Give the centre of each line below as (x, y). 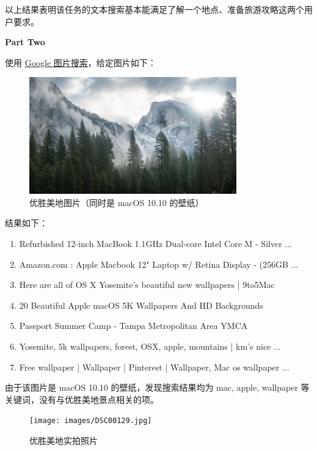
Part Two (25, 42)
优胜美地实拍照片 (64, 440)
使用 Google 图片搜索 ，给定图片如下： (81, 62)
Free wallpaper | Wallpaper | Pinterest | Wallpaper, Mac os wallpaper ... (154, 367)
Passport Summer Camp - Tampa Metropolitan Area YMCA (133, 326)
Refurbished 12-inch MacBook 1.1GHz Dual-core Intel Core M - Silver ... (155, 243)
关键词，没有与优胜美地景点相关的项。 (82, 399)
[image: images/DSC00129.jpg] (91, 421)
